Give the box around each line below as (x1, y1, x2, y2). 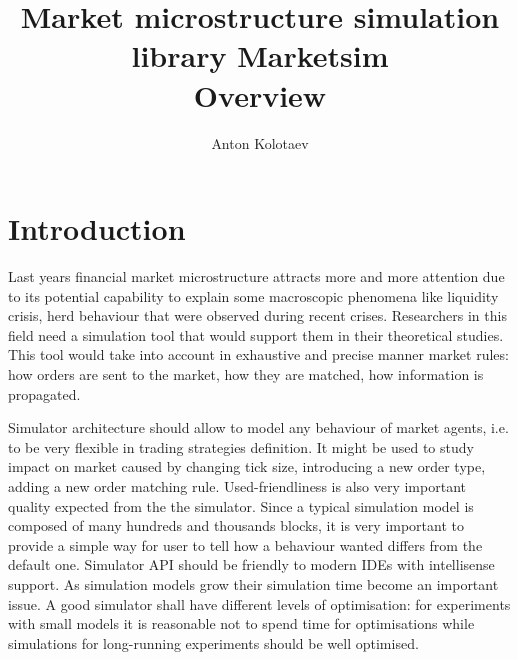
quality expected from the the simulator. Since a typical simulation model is (8, 495, 474, 516)
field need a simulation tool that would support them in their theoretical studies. (8, 324, 504, 345)
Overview (193, 74, 327, 115)
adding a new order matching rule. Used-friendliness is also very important (8, 475, 466, 496)
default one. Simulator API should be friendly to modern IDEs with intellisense (8, 554, 495, 575)
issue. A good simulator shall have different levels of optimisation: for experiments (8, 593, 511, 614)
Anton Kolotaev (211, 132, 309, 153)
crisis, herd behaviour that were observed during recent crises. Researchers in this (8, 305, 507, 326)
